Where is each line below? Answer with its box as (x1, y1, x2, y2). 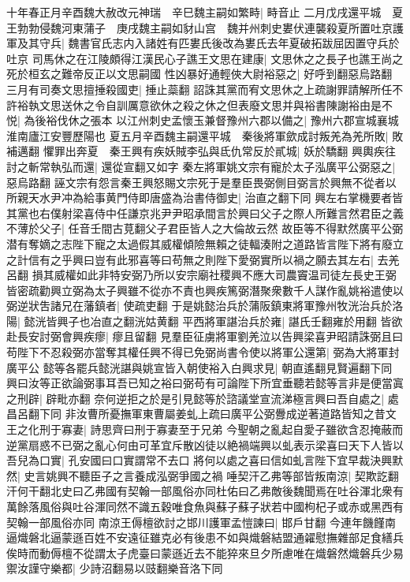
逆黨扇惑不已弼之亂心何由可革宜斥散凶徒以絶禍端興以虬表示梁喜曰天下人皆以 (6, 436, 404, 453)
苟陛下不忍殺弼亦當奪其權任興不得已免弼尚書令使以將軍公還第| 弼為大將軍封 (6, 344, 400, 360)
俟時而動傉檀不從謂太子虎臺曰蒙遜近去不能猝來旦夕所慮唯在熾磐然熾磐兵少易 (6, 544, 404, 561)
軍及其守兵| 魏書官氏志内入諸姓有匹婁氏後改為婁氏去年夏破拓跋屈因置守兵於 (6, 35, 400, 51)
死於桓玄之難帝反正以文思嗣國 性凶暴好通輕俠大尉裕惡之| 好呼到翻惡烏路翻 (6, 65, 393, 82)
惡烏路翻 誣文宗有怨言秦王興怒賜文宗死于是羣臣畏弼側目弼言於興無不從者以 (6, 173, 397, 190)
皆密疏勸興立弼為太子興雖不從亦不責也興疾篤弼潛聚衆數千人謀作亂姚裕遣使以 (6, 282, 404, 298)
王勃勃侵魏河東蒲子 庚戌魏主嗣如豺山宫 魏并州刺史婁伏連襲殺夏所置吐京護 (6, 19, 404, 35)
